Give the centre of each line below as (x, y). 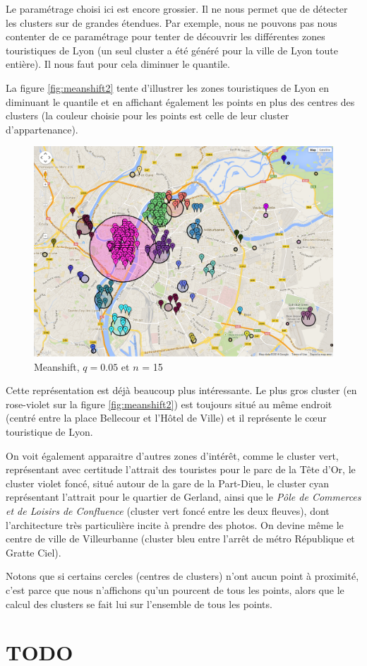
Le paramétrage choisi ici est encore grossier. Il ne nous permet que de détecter (177, 8)
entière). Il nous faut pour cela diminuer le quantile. (118, 64)
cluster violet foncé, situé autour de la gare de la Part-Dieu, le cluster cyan (168, 483)
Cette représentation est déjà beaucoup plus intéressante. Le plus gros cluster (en (181, 390)
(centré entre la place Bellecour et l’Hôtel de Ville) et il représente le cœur (166, 418)
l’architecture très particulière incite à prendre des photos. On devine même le (175, 524)
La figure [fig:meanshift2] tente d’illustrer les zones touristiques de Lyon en (167, 87)
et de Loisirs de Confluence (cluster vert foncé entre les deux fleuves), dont (168, 510)
